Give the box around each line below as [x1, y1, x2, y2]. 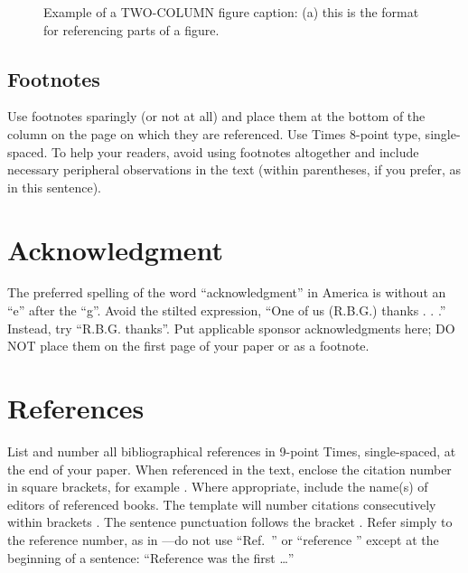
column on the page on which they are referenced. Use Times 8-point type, [7, 124, 421, 143]
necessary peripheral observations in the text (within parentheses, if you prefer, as [7, 160, 462, 179]
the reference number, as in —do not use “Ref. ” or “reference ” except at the [7, 530, 439, 549]
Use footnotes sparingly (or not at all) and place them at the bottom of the [7, 107, 426, 126]
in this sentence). [7, 177, 101, 196]
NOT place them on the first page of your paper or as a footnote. [7, 336, 370, 355]
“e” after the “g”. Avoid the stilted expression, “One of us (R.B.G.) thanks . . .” [7, 301, 446, 320]
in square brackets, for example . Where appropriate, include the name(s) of [7, 477, 428, 496]
